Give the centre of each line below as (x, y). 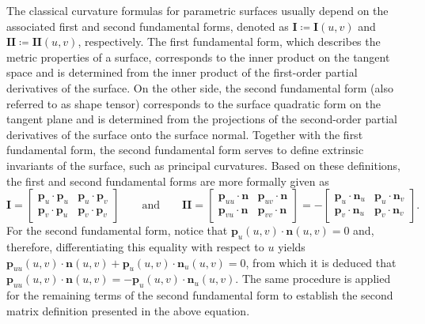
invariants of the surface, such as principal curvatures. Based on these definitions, (204, 165)
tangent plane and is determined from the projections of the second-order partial (202, 119)
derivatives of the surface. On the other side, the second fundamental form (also (200, 87)
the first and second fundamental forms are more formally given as (168, 181)
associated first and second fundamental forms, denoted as (148, 26)
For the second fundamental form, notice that (117, 230)
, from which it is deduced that (321, 262)
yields (292, 246)
